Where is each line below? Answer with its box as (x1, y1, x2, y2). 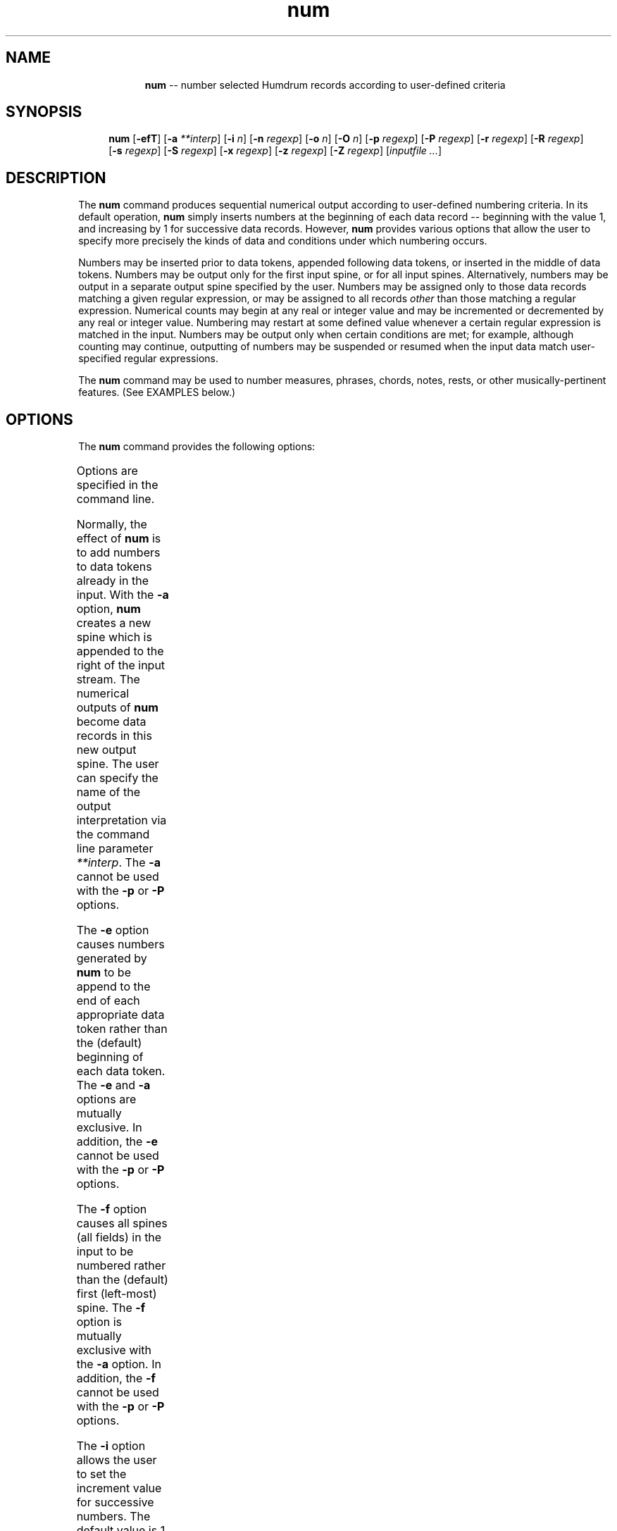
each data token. (76, 1064, 166, 1079)
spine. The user (76, 757, 159, 771)
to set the (76, 1467, 127, 1482)
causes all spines (76, 1216, 168, 1231)
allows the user (76, 1453, 157, 1468)
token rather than (76, 1022, 168, 1036)
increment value (76, 1481, 162, 1496)
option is (76, 1315, 123, 1329)
